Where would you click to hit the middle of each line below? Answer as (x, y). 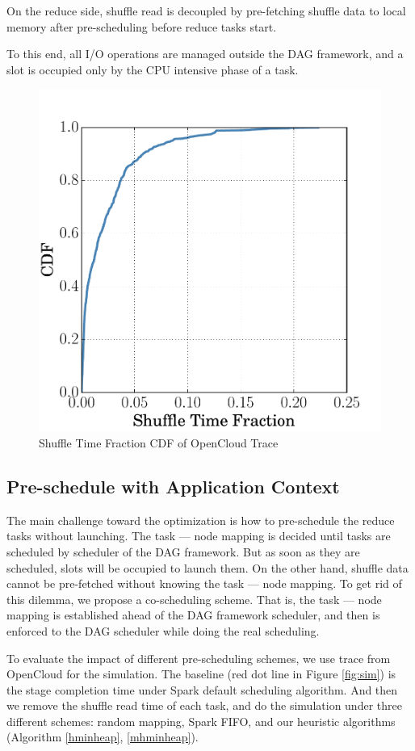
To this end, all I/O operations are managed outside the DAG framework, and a (205, 54)
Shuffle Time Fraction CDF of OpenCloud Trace (159, 442)
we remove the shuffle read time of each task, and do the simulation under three (204, 705)
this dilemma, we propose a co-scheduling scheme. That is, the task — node (194, 599)
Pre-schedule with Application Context (173, 486)
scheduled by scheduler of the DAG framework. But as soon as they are (183, 551)
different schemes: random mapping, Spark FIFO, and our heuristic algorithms (201, 721)
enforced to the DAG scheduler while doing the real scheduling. (163, 630)
